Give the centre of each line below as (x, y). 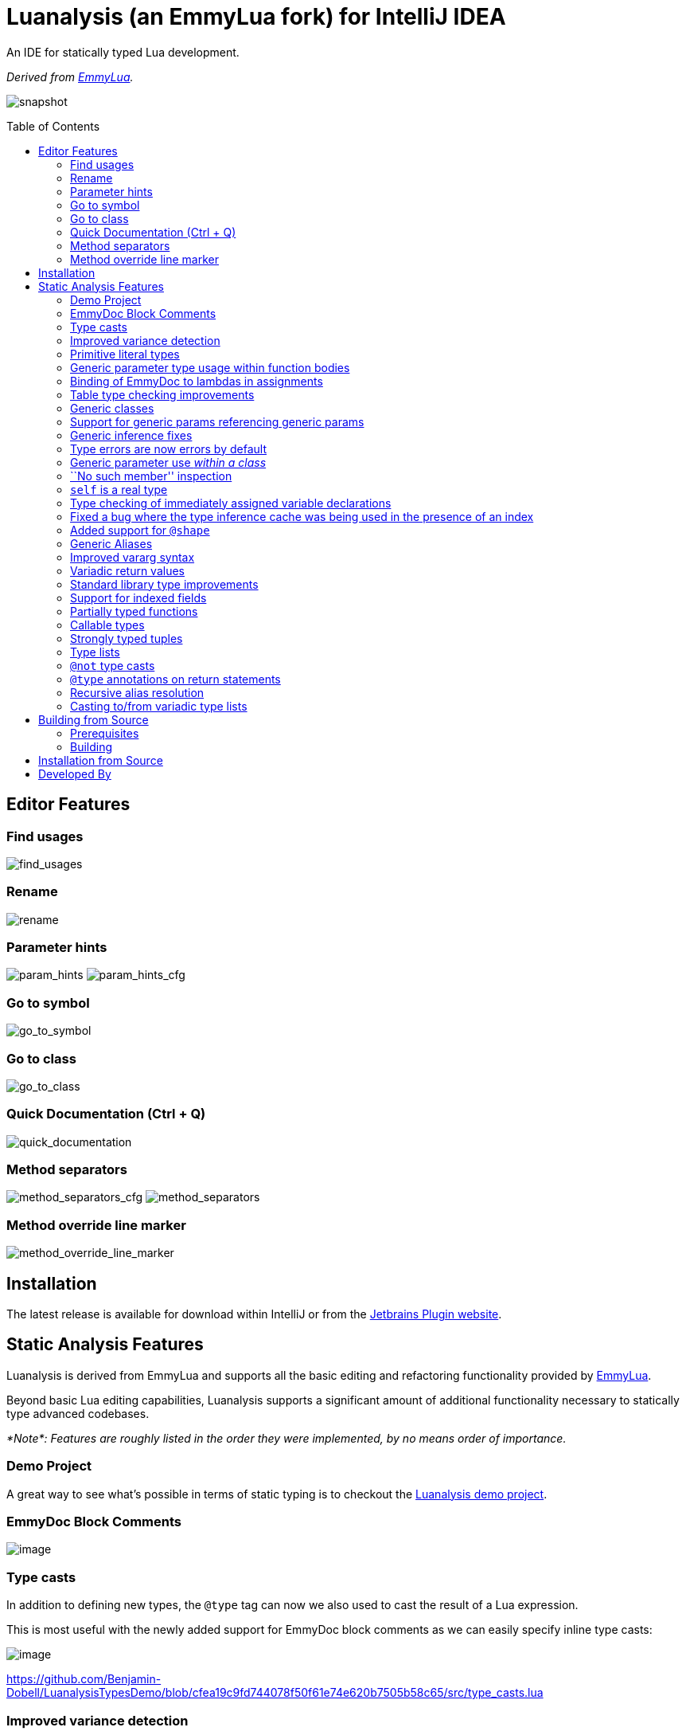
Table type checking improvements (162, 394)
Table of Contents (53, 126)
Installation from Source (101, 760)
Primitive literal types (125, 354)
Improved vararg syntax (133, 557)
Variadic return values (128, 570)
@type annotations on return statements (175, 679)
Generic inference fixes (131, 435)
